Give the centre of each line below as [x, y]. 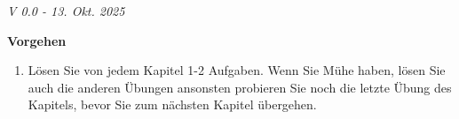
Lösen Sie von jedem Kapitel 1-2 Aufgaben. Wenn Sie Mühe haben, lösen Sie [237, 70]
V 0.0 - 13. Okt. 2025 [66, 11]
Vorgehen [37, 40]
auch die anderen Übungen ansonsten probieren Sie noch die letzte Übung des [240, 87]
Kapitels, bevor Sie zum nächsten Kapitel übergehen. [172, 104]
